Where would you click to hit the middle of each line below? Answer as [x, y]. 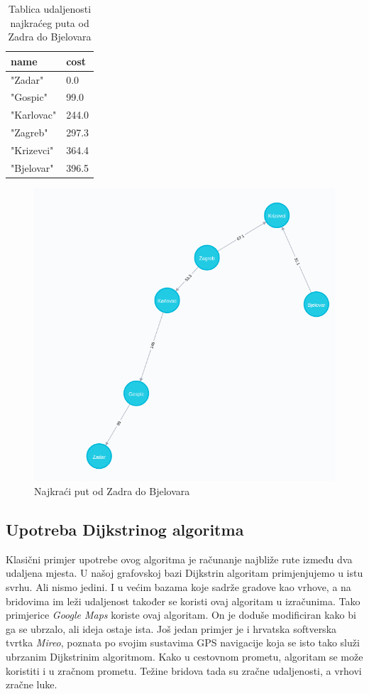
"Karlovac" [34, 115]
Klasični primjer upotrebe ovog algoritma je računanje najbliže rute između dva [179, 559]
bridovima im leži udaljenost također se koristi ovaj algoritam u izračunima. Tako [183, 601]
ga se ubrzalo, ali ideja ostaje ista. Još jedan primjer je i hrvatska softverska [171, 628]
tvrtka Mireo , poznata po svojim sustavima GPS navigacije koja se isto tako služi [183, 643]
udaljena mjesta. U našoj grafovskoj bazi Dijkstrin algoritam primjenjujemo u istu [184, 573]
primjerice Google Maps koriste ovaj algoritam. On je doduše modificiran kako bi [181, 615]
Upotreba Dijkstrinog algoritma [125, 530]
